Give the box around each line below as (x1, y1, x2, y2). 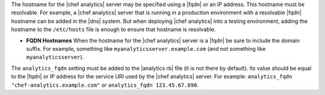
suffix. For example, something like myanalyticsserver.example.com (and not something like (26, 45, 266, 52)
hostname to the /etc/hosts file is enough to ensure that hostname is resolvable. (11, 26, 216, 33)
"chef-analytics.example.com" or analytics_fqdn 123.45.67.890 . (11, 81, 199, 88)
